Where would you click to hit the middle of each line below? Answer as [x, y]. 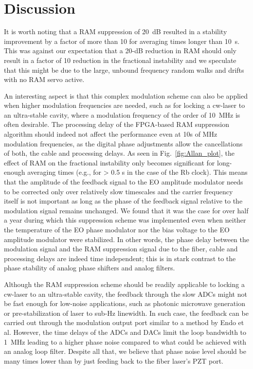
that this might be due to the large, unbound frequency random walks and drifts [124, 70]
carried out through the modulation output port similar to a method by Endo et [124, 322]
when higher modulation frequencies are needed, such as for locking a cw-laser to [125, 105]
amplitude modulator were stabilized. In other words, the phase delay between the [126, 239]
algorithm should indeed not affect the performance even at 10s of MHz [111, 134]
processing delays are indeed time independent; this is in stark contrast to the [120, 258]
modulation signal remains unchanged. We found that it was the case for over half [126, 210]
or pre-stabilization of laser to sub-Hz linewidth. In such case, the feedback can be [126, 313]
